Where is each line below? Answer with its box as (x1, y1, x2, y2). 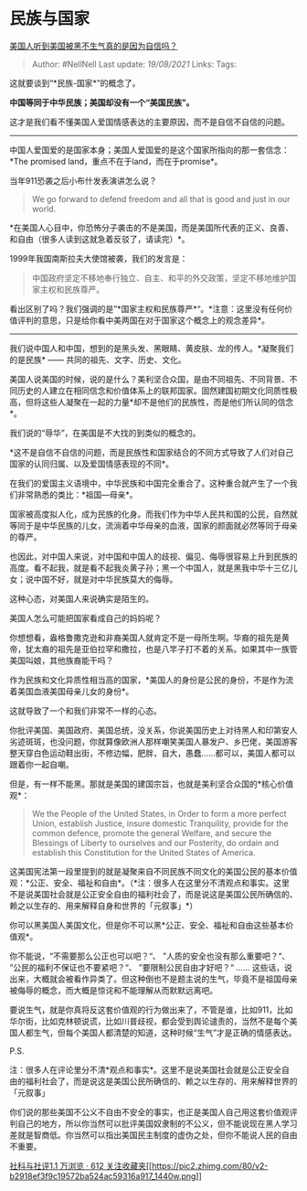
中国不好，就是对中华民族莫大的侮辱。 (33, 574, 178, 585)
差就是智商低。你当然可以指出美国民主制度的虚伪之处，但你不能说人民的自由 (9, 1129, 298, 1140)
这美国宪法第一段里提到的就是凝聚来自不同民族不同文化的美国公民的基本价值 (9, 865, 298, 876)
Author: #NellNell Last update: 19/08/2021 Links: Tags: (31, 59, 238, 70)
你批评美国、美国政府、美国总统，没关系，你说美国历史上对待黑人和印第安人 (9, 724, 298, 735)
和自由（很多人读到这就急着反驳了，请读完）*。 (9, 233, 190, 244)
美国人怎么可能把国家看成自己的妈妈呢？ (9, 612, 162, 623)
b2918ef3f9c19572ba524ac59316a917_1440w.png (9, 1170, 196, 1181)
